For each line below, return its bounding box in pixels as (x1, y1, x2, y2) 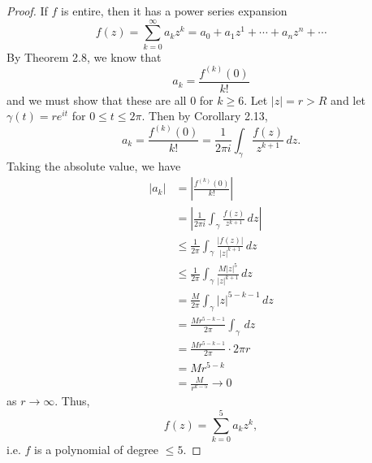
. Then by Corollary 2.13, (141, 107, 268, 124)
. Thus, (54, 392, 90, 409)
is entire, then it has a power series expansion (61, 2, 288, 19)
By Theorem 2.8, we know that (6, 48, 162, 65)
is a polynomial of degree (34, 441, 159, 458)
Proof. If (6, 2, 48, 19)
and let (331, 91, 366, 108)
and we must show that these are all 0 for (6, 91, 214, 108)
